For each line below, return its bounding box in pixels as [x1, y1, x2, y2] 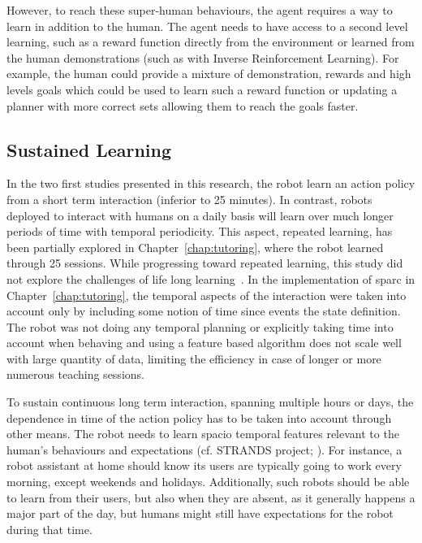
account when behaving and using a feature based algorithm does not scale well [6, 334, 402, 351]
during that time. [6, 520, 93, 537]
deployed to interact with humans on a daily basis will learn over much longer [6, 206, 394, 224]
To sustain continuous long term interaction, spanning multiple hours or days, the [6, 393, 414, 411]
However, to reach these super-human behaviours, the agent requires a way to [6, 2, 393, 18]
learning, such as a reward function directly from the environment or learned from [6, 33, 415, 50]
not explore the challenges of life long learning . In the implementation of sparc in [6, 270, 416, 287]
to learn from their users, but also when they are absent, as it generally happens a [6, 489, 416, 506]
